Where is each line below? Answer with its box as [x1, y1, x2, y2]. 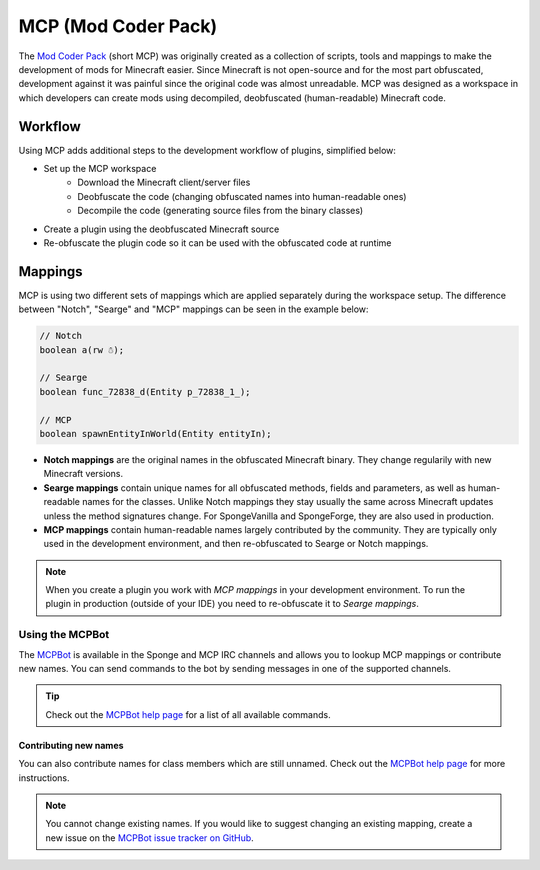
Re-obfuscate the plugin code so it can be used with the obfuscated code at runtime [43, 236, 392, 249]
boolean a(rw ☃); [39, 344, 125, 355]
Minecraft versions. [43, 468, 124, 480]
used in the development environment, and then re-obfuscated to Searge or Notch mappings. [43, 538, 429, 550]
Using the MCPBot [18, 628, 110, 642]
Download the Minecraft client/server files [77, 176, 251, 189]
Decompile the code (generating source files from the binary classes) [77, 205, 364, 217]
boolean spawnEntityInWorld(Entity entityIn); [39, 428, 272, 439]
